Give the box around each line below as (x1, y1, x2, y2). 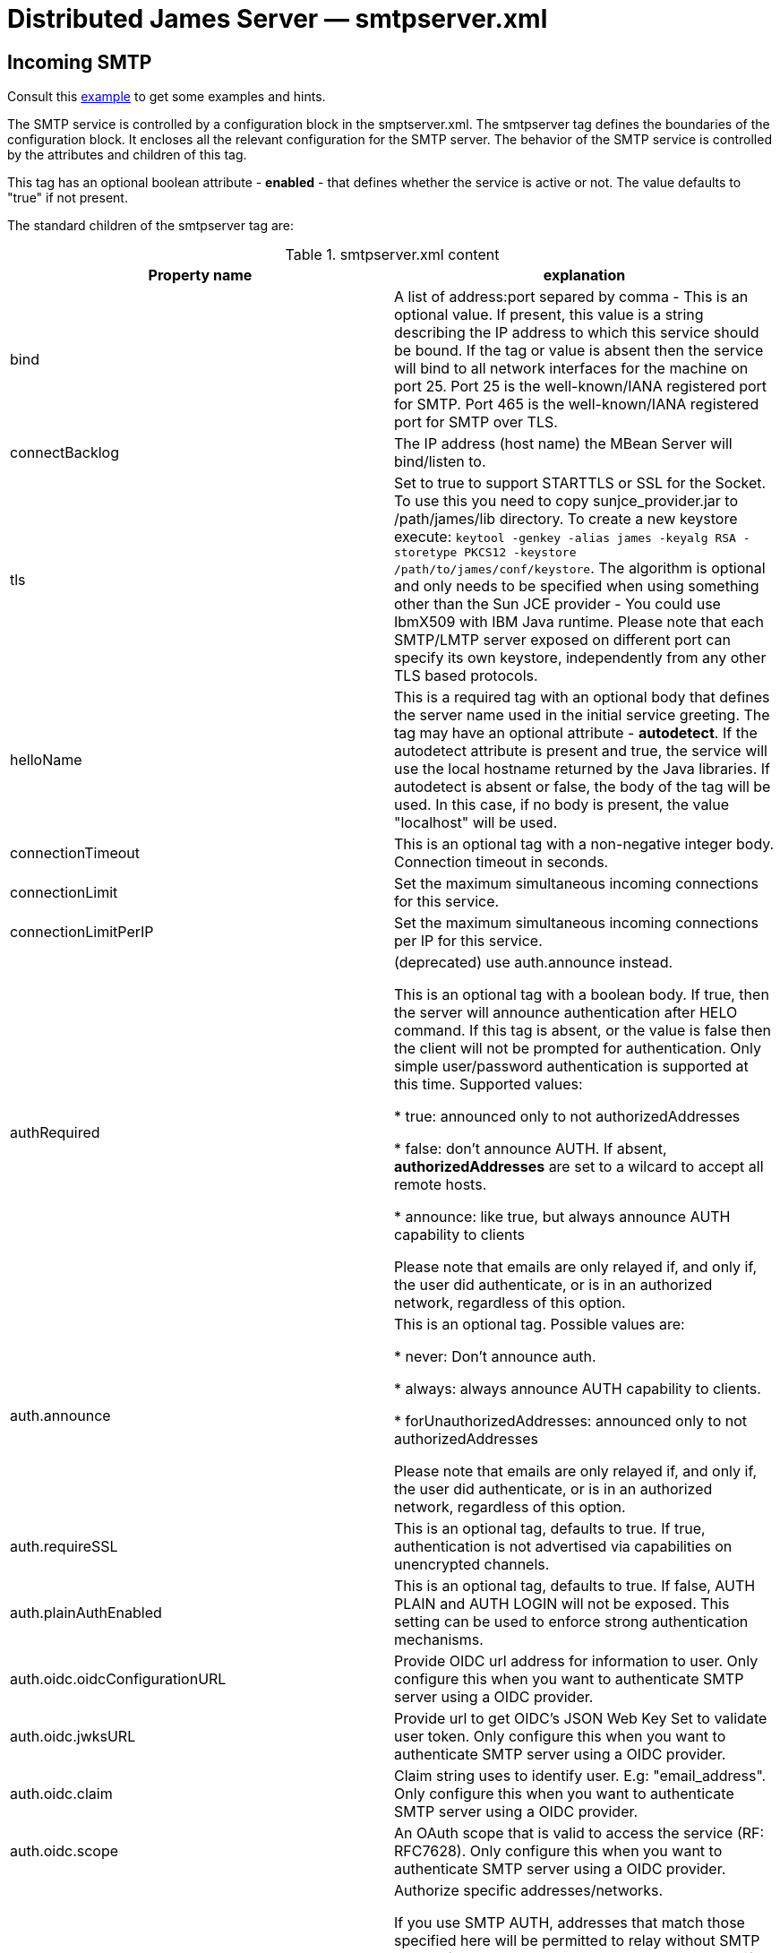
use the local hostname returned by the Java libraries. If (394, 760, 771, 779)
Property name (148, 266, 253, 285)
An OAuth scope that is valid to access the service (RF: (394, 1824, 765, 1843)
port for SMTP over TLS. (394, 413, 558, 432)
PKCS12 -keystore (464, 546, 577, 560)
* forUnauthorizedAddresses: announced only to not (394, 1412, 748, 1431)
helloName (10, 751, 82, 770)
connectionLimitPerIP (10, 923, 154, 942)
